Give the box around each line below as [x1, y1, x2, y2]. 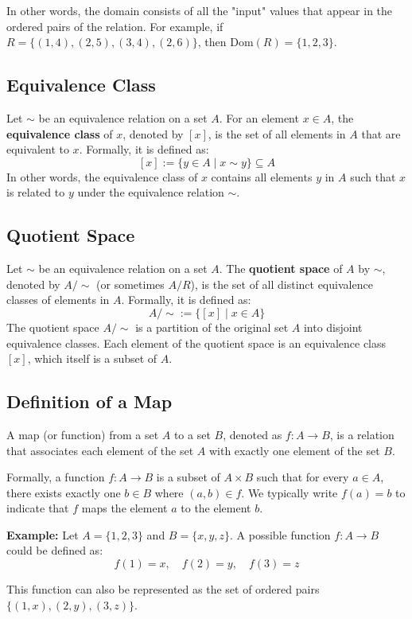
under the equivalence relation [77, 184, 224, 200]
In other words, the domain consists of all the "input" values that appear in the [6, 2, 393, 18]
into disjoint [303, 318, 363, 335]
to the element [181, 500, 251, 516]
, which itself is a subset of [27, 350, 157, 367]
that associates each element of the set [6, 442, 194, 458]
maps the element [81, 500, 168, 516]
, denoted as [223, 426, 282, 442]
